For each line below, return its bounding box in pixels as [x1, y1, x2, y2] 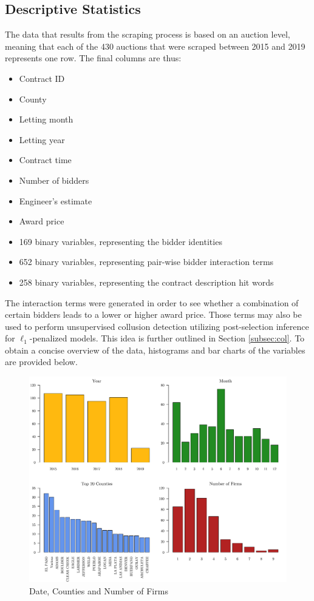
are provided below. [5, 355, 78, 368]
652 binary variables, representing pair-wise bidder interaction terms [19, 255, 274, 268]
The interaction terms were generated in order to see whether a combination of [5, 296, 299, 309]
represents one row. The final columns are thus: [5, 52, 182, 64]
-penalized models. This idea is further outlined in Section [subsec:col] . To [29, 332, 305, 344]
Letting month [19, 113, 73, 126]
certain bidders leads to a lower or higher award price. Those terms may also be [5, 308, 302, 321]
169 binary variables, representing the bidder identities [19, 235, 222, 247]
